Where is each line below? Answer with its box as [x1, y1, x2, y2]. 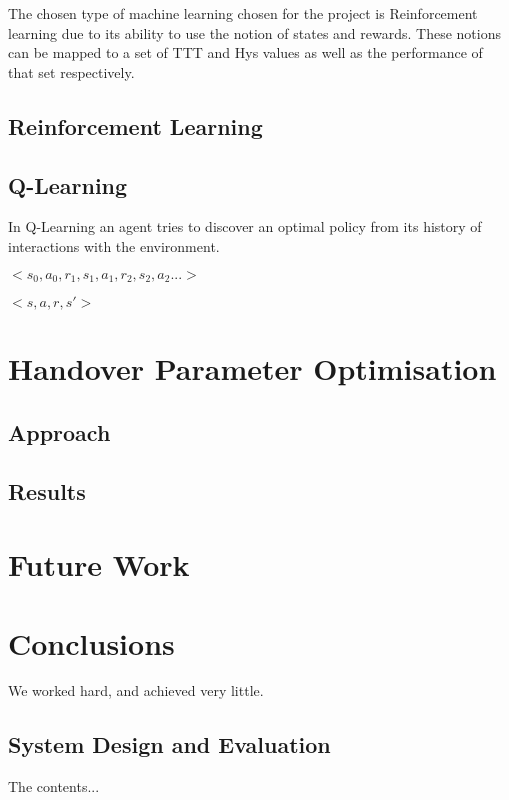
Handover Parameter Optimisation [8, 348, 497, 389]
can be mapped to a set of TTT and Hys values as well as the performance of [8, 42, 483, 63]
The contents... [8, 776, 100, 797]
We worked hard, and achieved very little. [8, 680, 264, 701]
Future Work [8, 544, 190, 585]
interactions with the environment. [8, 235, 220, 256]
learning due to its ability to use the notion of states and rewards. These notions [8, 22, 501, 43]
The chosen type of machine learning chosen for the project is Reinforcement [8, 3, 478, 23]
